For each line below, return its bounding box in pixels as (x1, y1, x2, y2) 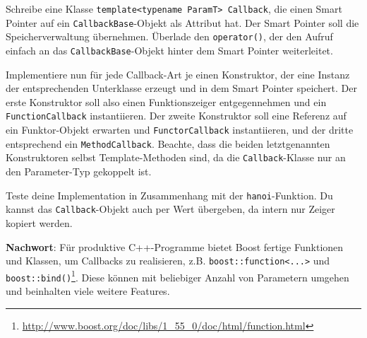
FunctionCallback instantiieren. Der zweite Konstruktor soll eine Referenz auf (6, 108, 347, 123)
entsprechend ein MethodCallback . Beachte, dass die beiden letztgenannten (6, 136, 330, 151)
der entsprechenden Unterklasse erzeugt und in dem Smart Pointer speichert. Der (6, 81, 357, 95)
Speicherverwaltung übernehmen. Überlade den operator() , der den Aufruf (6, 29, 333, 44)
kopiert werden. (6, 215, 73, 230)
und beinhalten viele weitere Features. (6, 284, 170, 298)
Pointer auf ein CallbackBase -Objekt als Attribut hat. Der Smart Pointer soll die (6, 15, 359, 30)
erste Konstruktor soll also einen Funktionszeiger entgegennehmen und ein (6, 94, 327, 109)
